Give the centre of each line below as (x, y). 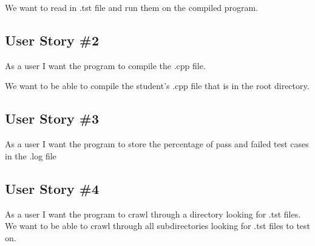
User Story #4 (52, 188)
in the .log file (31, 155)
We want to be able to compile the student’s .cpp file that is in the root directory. (157, 86)
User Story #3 (52, 118)
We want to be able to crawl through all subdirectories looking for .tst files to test (158, 226)
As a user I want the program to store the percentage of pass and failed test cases (157, 144)
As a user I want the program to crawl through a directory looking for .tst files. (153, 214)
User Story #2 (52, 40)
